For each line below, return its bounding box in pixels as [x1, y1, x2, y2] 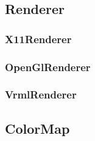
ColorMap [5, 119, 70, 137]
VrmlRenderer [5, 87, 77, 102]
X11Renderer [5, 31, 72, 46]
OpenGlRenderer [5, 59, 91, 74]
